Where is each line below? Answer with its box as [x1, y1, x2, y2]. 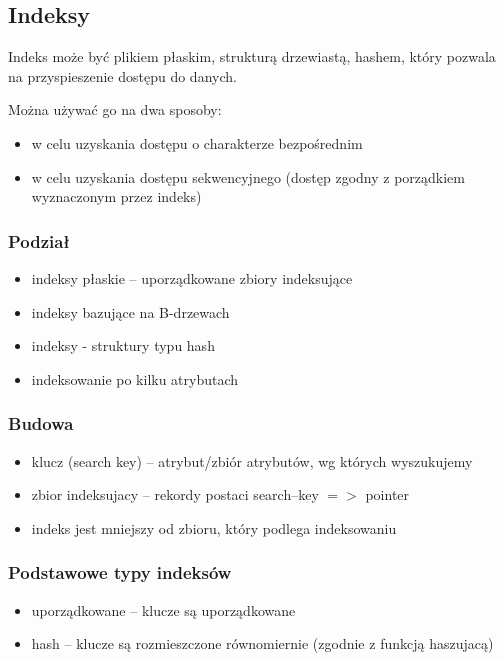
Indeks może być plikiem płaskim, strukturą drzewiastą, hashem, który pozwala [8, 46, 496, 67]
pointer [365, 484, 410, 505]
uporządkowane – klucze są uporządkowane [31, 599, 296, 620]
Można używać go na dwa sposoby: [8, 99, 222, 120]
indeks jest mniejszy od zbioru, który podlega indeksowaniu [31, 517, 397, 538]
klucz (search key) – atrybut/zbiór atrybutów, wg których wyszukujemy [31, 450, 473, 471]
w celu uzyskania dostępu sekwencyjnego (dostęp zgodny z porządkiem [31, 166, 465, 187]
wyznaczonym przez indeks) [31, 186, 202, 207]
